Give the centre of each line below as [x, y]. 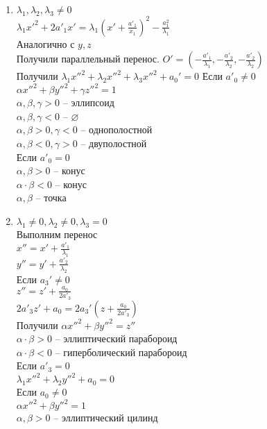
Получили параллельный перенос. [88, 59]
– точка [51, 197]
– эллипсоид [88, 102]
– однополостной [117, 129]
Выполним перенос [57, 234]
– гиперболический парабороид [121, 352]
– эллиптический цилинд [106, 418]
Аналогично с [45, 43]
